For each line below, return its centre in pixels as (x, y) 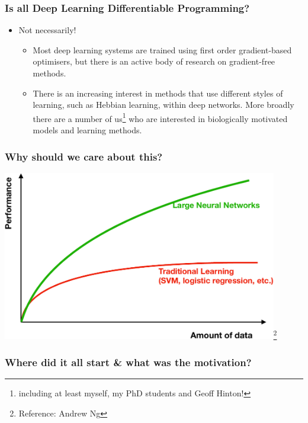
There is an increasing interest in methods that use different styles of (158, 93)
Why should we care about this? (84, 156)
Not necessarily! (47, 30)
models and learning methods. (87, 130)
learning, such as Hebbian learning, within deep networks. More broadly (163, 105)
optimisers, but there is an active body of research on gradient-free (154, 61)
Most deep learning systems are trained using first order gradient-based (162, 49)
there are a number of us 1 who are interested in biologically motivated (160, 117)
